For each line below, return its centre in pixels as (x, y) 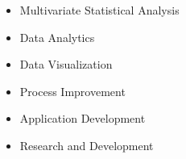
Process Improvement (72, 91)
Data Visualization (66, 64)
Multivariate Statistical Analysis (99, 10)
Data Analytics (57, 37)
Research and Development (87, 145)
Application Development (83, 118)
